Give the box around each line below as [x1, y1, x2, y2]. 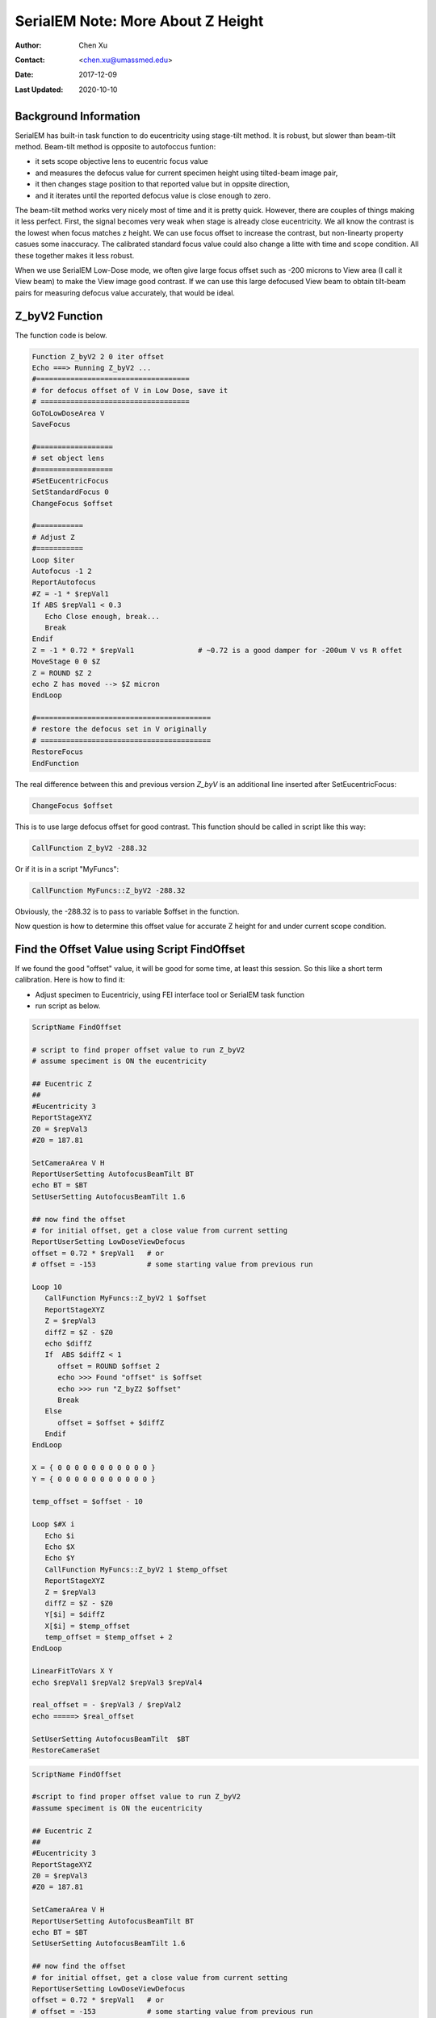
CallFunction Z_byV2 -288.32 [31, 844, 148, 852]
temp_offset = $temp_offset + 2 [44, 1633, 173, 1642]
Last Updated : [15, 85, 64, 94]
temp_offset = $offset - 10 [31, 1497, 143, 1506]
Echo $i [44, 1530, 75, 1540]
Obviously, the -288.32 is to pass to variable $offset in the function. [15, 906, 240, 916]
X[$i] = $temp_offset [44, 1621, 131, 1631]
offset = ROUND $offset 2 [57, 1361, 161, 1371]
